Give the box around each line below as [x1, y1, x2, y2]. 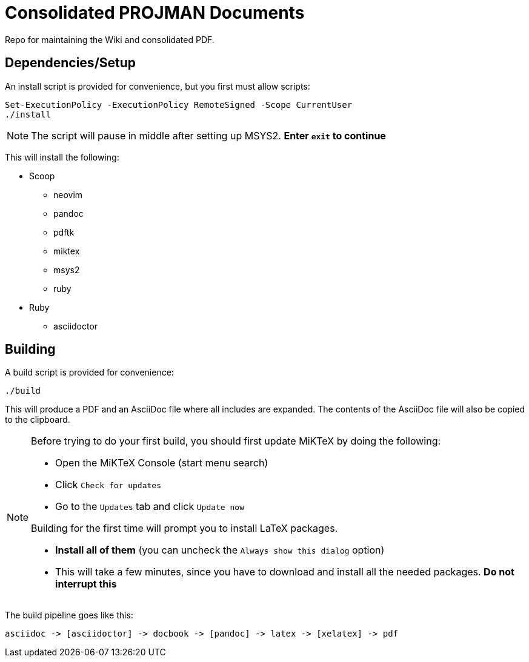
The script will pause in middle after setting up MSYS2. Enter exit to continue [31, 129, 386, 142]
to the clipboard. [5, 414, 70, 425]
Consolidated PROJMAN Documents [5, 2, 305, 23]
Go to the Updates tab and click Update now [55, 500, 245, 513]
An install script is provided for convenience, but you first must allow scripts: [5, 81, 310, 91]
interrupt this [55, 578, 117, 591]
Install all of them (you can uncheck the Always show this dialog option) [55, 544, 385, 557]
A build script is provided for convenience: [5, 367, 174, 378]
